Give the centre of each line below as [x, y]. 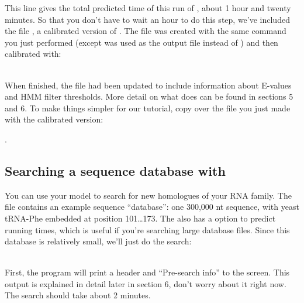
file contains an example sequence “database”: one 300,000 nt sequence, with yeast [152, 207]
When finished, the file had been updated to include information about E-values [148, 85]
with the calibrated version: [54, 119]
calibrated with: [33, 54]
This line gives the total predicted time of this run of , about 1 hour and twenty [148, 8]
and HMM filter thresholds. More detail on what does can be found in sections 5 [149, 96]
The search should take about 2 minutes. [78, 295]
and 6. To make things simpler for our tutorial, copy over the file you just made [148, 108]
